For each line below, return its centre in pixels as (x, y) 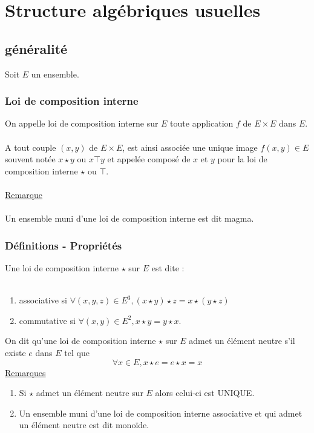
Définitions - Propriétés (64, 245)
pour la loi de (242, 159)
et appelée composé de (149, 159)
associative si (43, 300)
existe (15, 352)
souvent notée (30, 159)
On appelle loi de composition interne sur (82, 123)
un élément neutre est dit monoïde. (84, 425)
